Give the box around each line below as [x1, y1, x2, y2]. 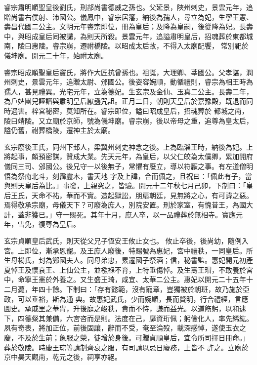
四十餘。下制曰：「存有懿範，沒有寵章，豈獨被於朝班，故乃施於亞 [38, 284, 250, 294]
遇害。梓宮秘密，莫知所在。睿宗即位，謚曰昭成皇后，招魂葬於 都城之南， [10, 105, 249, 116]
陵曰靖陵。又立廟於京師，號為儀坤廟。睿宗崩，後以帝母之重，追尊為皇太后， [4, 115, 253, 125]
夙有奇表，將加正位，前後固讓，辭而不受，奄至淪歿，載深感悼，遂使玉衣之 [4, 323, 246, 333]
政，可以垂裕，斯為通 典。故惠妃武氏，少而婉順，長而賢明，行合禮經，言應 [4, 293, 249, 304]
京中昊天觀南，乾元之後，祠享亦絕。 [4, 352, 122, 362]
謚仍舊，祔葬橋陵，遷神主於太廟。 [4, 125, 115, 135]
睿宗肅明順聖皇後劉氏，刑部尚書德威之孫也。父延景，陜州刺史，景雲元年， [4, 2, 246, 12]
